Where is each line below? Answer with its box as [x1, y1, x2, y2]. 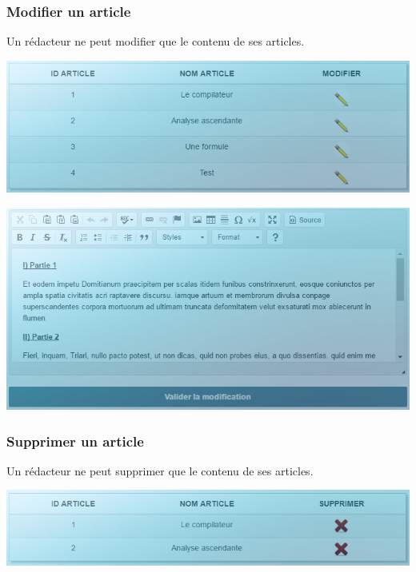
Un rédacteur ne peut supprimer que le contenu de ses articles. [6, 462, 314, 479]
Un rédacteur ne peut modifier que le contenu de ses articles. [6, 33, 305, 50]
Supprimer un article [6, 431, 144, 451]
